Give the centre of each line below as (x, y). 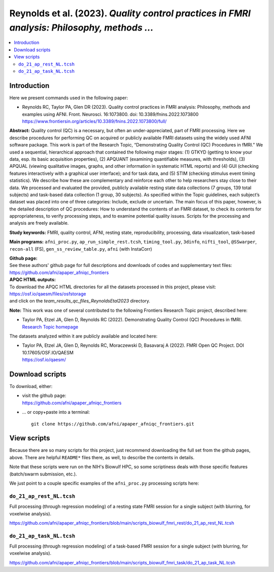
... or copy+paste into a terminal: (56, 412)
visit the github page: (44, 396)
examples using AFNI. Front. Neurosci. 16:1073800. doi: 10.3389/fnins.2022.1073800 (110, 114)
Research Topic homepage (50, 327)
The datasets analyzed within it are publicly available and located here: (83, 336)
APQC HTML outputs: (32, 280)
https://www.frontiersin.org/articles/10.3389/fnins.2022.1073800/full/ (94, 121)
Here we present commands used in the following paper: (69, 98)
